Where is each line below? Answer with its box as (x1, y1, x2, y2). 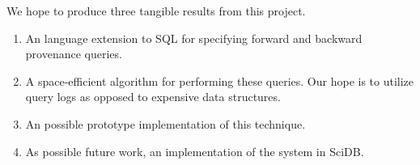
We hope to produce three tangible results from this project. (6, 2, 306, 19)
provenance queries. (25, 45, 122, 62)
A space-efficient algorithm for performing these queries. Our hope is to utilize (25, 72, 414, 89)
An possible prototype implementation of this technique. (25, 115, 306, 132)
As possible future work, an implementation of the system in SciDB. (25, 142, 364, 159)
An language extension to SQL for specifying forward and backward (25, 29, 363, 46)
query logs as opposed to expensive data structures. (25, 88, 281, 105)
